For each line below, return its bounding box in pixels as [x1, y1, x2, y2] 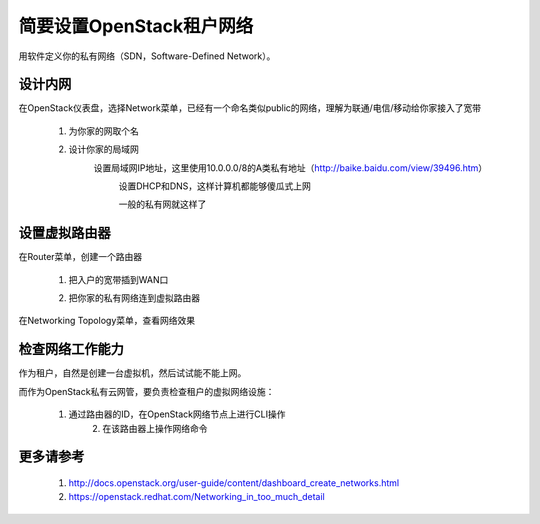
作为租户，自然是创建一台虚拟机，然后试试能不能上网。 [18, 367, 247, 379]
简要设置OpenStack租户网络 [18, 15, 254, 37]
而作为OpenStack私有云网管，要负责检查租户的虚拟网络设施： [18, 385, 275, 397]
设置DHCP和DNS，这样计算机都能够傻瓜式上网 [118, 180, 312, 192]
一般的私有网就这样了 [118, 198, 207, 210]
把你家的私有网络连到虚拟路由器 [68, 292, 200, 304]
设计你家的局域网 [68, 143, 139, 155]
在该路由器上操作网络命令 [102, 422, 208, 434]
